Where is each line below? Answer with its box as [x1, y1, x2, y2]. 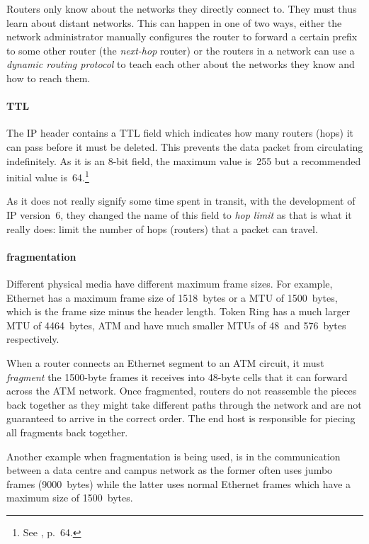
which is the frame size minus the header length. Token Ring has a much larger [6, 304, 351, 319]
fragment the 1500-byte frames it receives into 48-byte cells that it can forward [6, 369, 348, 384]
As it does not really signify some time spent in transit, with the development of [6, 193, 356, 208]
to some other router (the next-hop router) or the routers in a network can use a [6, 42, 355, 57]
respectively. [6, 331, 59, 346]
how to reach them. [6, 70, 91, 85]
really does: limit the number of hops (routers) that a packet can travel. [6, 221, 318, 236]
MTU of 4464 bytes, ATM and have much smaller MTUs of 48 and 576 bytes [6, 317, 346, 332]
